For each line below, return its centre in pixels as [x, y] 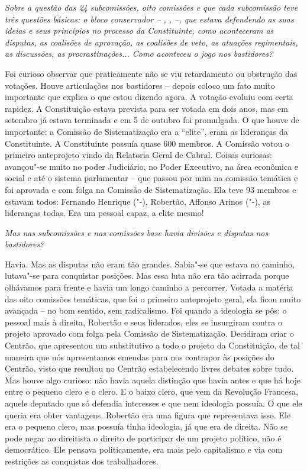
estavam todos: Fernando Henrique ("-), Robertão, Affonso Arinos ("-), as [138, 201]
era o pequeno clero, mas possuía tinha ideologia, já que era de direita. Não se [146, 426]
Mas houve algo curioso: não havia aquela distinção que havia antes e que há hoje [153, 380]
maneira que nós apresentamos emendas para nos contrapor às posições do [140, 357]
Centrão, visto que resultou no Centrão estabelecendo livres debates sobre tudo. [149, 368]
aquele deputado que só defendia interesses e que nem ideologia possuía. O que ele [153, 403]
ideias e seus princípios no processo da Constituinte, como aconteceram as [139, 30]
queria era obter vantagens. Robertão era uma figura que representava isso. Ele [148, 414]
